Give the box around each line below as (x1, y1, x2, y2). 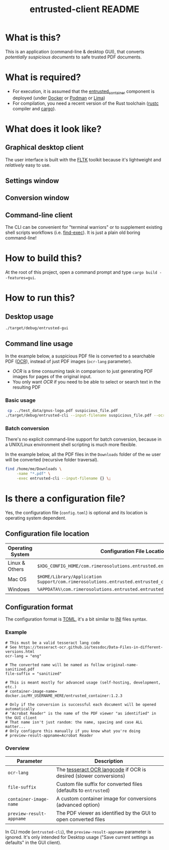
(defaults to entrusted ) (56, 787, 110, 794)
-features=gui (5, 276, 35, 281)
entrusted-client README (29, 4, 140, 15)
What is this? (5, 32, 61, 43)
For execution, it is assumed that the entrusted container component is (12, 88, 155, 95)
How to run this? (5, 292, 75, 303)
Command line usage (5, 339, 73, 348)
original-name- (106, 662, 138, 667)
